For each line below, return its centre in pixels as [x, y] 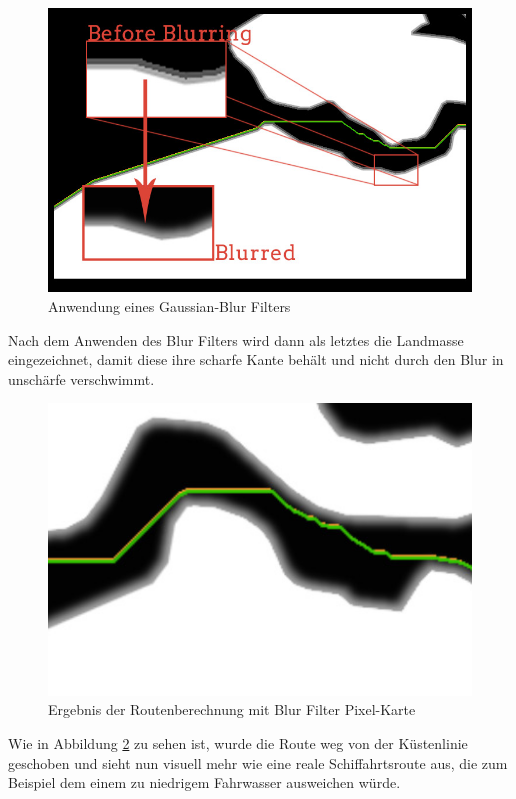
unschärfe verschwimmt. [81, 378]
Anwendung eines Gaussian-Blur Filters [169, 306]
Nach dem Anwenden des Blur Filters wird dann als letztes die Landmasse [236, 339]
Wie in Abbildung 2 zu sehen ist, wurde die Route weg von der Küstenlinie [238, 742]
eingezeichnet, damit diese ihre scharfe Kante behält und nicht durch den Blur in [256, 359]
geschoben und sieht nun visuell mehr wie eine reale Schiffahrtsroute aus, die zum [258, 762]
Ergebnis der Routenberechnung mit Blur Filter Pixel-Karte [232, 709]
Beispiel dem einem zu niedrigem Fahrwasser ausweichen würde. [204, 782]
